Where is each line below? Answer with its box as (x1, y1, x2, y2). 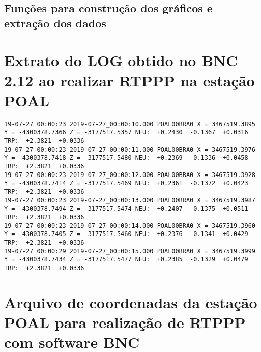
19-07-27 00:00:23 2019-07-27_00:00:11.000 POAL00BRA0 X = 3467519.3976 (4, 145, 255, 153)
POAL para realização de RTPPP (4, 311, 246, 332)
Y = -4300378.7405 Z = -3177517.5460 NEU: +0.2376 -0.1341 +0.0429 (4, 230, 248, 238)
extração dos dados (4, 15, 106, 31)
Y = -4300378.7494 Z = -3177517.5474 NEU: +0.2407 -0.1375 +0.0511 (4, 205, 248, 213)
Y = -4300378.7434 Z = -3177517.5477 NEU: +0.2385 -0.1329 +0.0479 (4, 256, 248, 263)
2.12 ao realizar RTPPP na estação (4, 70, 255, 91)
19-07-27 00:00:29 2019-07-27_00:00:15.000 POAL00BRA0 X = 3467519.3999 (4, 247, 255, 255)
